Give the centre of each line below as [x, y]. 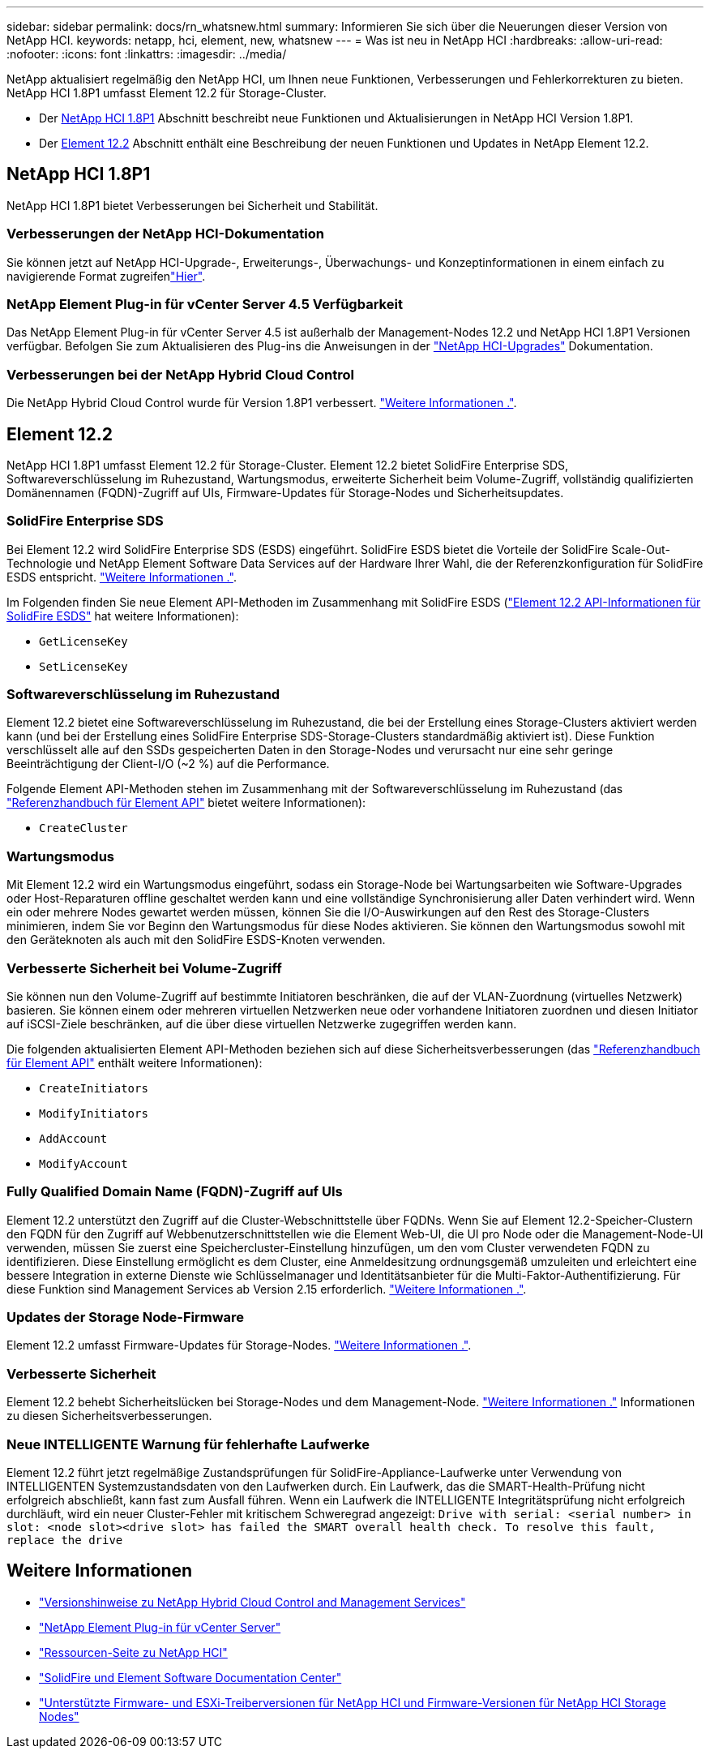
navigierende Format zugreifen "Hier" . [106, 276]
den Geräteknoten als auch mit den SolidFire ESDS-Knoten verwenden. [196, 940]
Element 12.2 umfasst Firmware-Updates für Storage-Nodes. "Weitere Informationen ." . [239, 1345]
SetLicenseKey [83, 666]
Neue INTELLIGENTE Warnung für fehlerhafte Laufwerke [188, 1444]
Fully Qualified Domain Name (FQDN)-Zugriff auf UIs [175, 1192]
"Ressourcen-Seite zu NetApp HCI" [133, 1652]
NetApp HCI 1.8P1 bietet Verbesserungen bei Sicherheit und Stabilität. [192, 205]
